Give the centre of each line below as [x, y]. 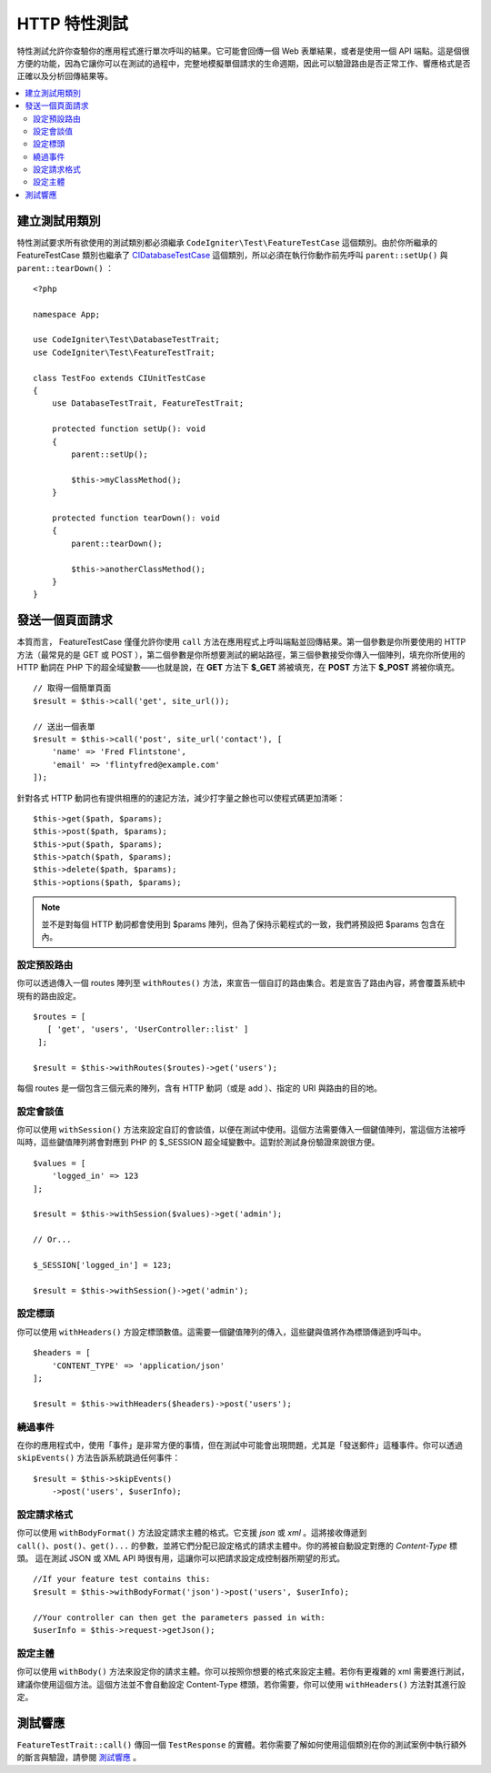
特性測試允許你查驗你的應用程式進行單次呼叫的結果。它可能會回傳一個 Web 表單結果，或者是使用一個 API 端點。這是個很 [243, 51]
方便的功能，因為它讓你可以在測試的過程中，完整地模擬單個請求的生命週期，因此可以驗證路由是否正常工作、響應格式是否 [244, 63]
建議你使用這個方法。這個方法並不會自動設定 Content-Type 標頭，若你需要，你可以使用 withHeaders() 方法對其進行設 [241, 1684]
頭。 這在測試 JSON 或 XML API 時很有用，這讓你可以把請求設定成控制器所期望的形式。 [181, 1558]
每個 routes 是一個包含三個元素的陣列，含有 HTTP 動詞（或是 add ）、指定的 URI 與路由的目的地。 [199, 1088]
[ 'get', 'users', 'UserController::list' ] [148, 1029]
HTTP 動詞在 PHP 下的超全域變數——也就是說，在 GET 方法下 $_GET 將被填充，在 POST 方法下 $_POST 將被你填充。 [238, 667]
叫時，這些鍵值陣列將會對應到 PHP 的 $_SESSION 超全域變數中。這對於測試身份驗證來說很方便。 [198, 1143]
